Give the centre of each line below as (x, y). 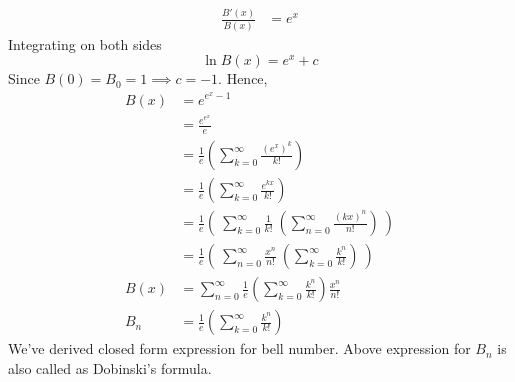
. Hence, (243, 78)
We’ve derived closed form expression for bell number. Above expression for (239, 348)
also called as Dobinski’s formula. (110, 367)
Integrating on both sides (85, 43)
